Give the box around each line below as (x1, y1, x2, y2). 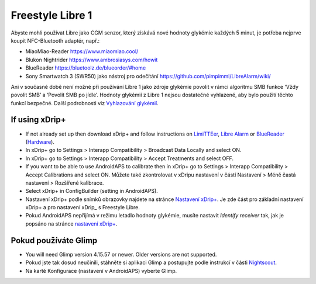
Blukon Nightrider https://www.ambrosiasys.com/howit (25, 56, 158, 63)
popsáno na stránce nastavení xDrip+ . (25, 220, 118, 227)
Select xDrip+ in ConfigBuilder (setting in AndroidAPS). (25, 188, 158, 195)
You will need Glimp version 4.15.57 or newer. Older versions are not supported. (25, 251, 217, 258)
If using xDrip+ (11, 115, 67, 125)
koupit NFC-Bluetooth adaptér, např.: (11, 37, 100, 44)
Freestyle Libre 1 (11, 9, 92, 22)
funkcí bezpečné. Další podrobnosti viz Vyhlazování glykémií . (11, 99, 159, 106)
